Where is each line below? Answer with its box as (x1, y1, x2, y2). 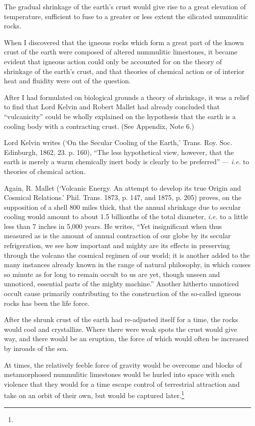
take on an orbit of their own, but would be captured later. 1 (4, 389, 184, 401)
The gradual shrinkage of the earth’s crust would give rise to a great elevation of (4, 1, 246, 11)
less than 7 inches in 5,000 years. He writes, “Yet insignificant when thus (4, 221, 222, 231)
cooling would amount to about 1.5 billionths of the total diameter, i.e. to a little (4, 211, 248, 222)
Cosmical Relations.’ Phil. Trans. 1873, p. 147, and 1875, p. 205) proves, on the (4, 192, 242, 202)
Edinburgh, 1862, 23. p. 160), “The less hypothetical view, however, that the (4, 147, 234, 157)
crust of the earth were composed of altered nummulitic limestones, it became (4, 47, 238, 57)
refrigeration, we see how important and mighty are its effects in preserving (4, 240, 230, 251)
